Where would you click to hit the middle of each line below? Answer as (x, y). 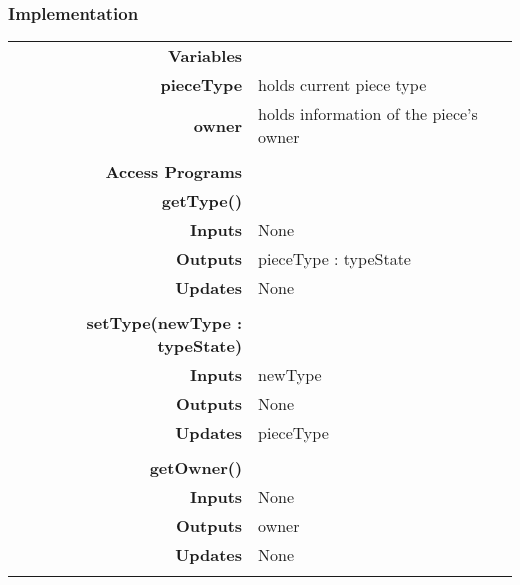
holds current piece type (342, 85)
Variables (205, 56)
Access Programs (174, 172)
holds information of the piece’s (368, 114)
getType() (202, 201)
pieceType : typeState (334, 259)
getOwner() (196, 468)
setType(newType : (164, 323)
